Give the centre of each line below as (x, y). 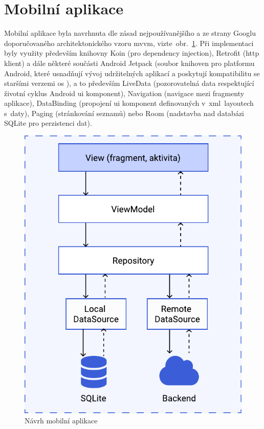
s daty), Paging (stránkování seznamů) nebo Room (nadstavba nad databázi (124, 113)
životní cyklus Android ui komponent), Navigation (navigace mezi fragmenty (124, 93)
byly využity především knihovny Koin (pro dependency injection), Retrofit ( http (132, 53)
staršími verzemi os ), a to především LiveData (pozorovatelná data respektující (129, 83)
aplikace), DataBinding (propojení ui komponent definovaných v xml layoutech (129, 103)
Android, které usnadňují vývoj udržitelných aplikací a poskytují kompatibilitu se (132, 73)
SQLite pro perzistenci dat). (48, 123)
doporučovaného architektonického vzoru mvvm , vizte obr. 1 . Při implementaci (129, 43)
